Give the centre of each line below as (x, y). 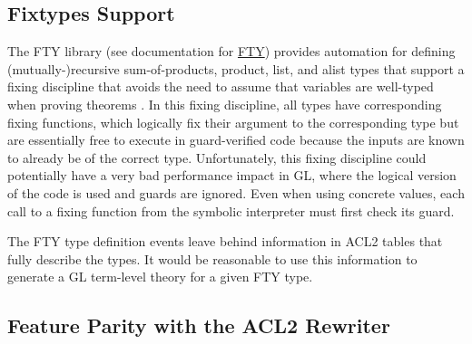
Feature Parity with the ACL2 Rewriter (199, 325)
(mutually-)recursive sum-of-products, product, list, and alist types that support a (236, 68)
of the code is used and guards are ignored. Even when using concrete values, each (236, 192)
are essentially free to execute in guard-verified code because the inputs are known (236, 140)
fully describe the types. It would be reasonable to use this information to (212, 258)
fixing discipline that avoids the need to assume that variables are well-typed (221, 86)
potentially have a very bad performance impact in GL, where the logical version (232, 175)
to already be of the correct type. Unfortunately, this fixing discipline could (217, 157)
